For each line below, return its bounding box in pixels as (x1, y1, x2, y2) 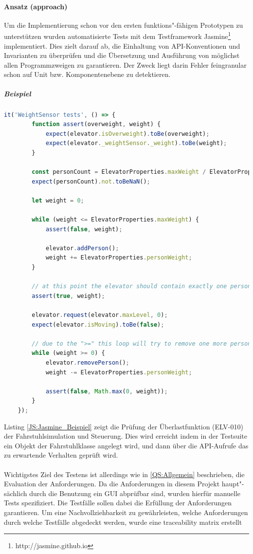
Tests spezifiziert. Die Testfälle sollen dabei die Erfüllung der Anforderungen (4, 498, 232, 508)
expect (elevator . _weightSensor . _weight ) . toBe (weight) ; (45, 140, 227, 147)
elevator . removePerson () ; (45, 359, 129, 367)
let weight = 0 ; (32, 197, 84, 204)
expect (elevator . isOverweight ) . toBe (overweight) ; (45, 130, 210, 137)
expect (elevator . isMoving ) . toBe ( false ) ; (32, 321, 164, 328)
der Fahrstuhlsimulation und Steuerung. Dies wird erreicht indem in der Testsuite (4, 431, 248, 441)
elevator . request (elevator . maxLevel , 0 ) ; (32, 312, 168, 319)
